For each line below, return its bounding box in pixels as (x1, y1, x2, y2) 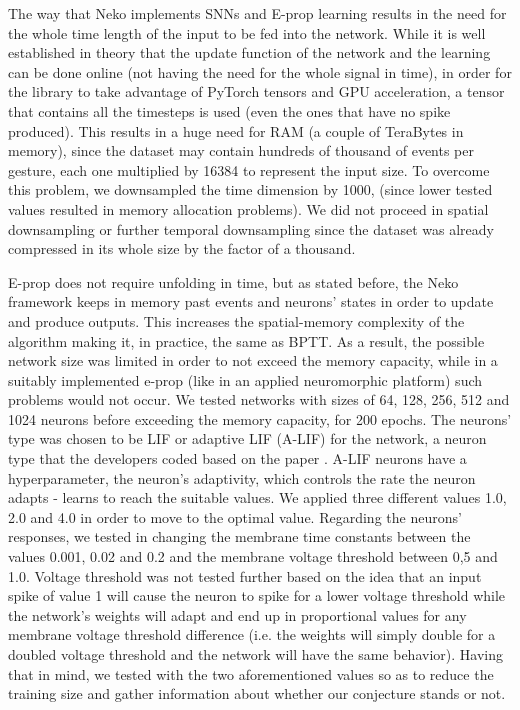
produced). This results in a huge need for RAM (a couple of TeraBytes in (8, 120, 464, 141)
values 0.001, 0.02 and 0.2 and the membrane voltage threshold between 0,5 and (8, 546, 498, 567)
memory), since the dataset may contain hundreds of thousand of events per (8, 140, 474, 161)
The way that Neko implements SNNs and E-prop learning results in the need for (8, 3, 507, 23)
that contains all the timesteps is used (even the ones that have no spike (8, 100, 451, 121)
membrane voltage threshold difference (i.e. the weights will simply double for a (8, 624, 496, 645)
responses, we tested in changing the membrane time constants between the (8, 526, 471, 547)
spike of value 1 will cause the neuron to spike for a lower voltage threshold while (8, 585, 506, 606)
